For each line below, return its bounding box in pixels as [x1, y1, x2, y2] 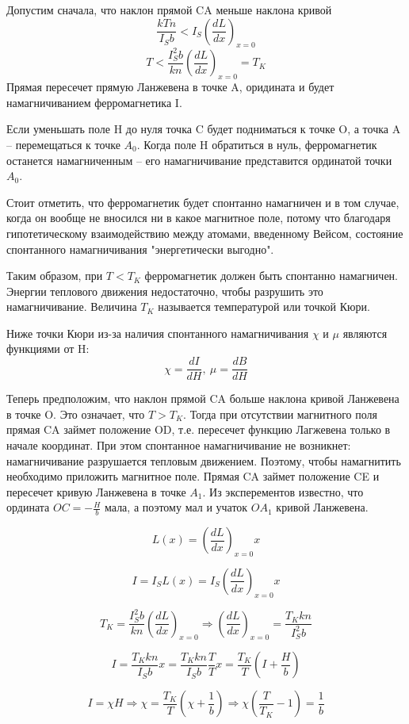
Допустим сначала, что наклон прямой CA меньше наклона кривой [6, 2, 332, 17]
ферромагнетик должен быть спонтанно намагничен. [144, 267, 399, 284]
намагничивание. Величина [6, 298, 137, 315]
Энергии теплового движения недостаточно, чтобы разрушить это [6, 282, 323, 299]
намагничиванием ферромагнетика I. [6, 94, 182, 110]
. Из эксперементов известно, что [202, 483, 364, 500]
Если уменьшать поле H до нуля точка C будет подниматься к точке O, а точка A [6, 121, 401, 137]
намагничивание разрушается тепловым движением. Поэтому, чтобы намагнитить [6, 452, 401, 469]
